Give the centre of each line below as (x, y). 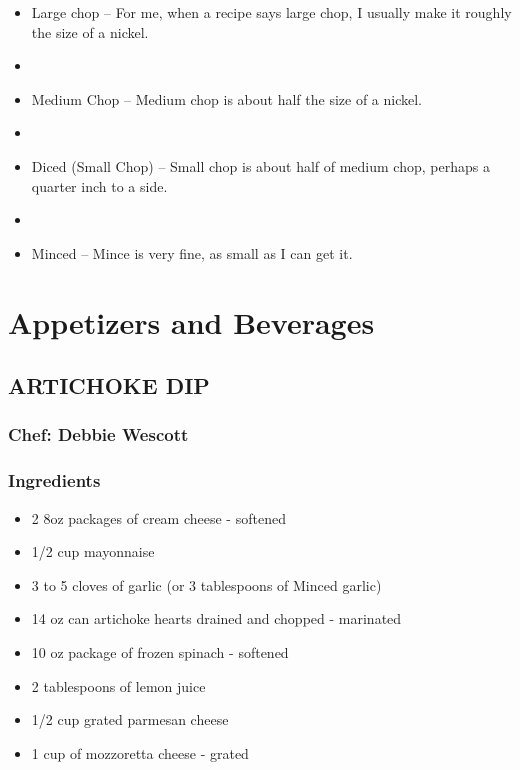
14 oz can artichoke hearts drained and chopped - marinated (216, 618)
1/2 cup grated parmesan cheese (130, 719)
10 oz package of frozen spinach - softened (160, 651)
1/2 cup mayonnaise (93, 551)
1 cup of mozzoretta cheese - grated (140, 752)
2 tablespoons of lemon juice (118, 685)
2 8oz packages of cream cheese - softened (158, 517)
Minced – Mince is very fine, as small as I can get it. (192, 252)
